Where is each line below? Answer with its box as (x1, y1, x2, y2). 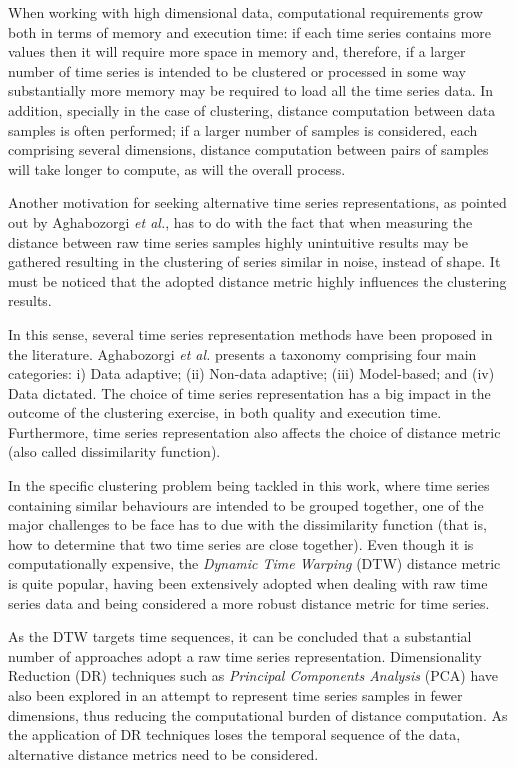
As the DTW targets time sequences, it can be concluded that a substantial (8, 626, 472, 647)
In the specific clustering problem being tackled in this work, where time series (8, 475, 490, 496)
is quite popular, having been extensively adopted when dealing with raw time (8, 573, 488, 594)
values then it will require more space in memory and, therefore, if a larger (8, 41, 466, 62)
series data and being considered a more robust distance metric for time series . (8, 592, 490, 613)
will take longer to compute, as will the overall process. (8, 158, 346, 179)
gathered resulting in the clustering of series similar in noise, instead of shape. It (8, 251, 501, 272)
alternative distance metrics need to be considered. (8, 743, 319, 764)
